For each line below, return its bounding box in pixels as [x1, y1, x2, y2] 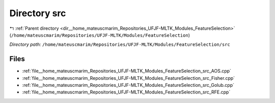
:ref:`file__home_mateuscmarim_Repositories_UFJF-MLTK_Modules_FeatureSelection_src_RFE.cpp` [22, 89, 231, 95]
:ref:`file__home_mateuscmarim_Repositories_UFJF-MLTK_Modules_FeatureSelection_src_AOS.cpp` [22, 68, 232, 74]
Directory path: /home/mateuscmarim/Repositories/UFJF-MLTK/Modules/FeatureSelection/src [9, 41, 230, 47]
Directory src [9, 8, 66, 19]
